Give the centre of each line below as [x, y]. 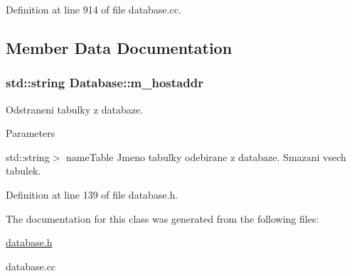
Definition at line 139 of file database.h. [92, 194]
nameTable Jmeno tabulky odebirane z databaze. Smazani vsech [206, 156]
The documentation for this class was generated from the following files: [162, 218]
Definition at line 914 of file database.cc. [94, 9]
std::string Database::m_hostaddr [105, 83]
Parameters [31, 133]
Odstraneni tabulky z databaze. [75, 109]
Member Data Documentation [119, 47]
